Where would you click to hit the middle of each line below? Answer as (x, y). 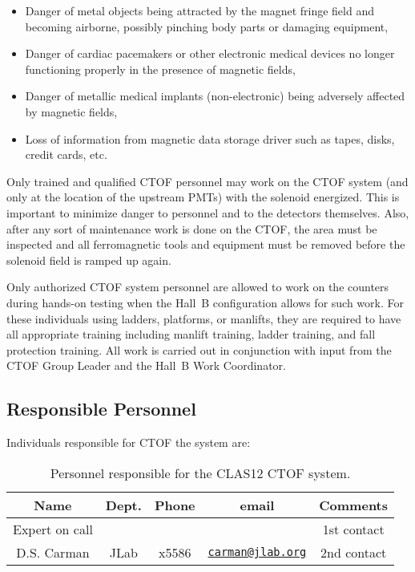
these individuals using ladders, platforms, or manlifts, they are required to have (204, 318)
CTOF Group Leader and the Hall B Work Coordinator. (146, 365)
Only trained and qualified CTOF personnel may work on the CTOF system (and (207, 181)
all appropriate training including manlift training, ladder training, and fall (191, 334)
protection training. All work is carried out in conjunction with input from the (199, 349)
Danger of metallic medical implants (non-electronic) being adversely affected (215, 96)
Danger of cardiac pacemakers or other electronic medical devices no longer (210, 53)
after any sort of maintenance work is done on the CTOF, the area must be (192, 228)
